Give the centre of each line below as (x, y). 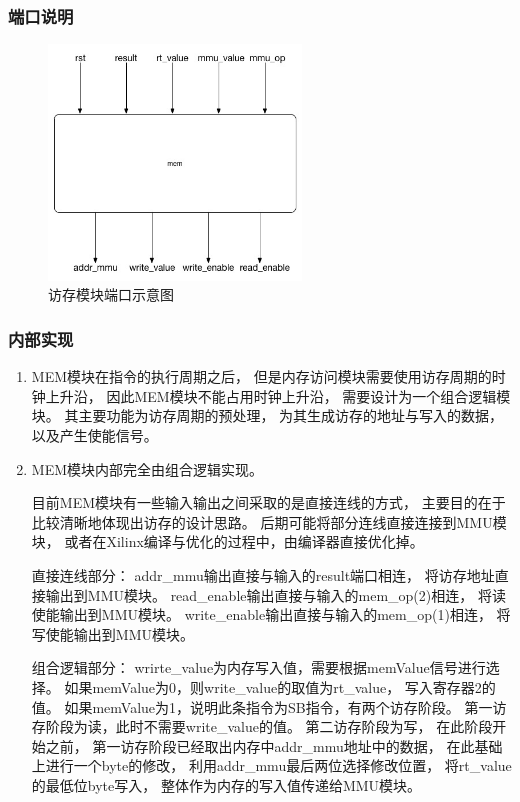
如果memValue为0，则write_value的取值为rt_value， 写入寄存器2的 (280, 687)
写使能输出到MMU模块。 (112, 633)
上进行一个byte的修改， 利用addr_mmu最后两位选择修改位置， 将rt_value (271, 765)
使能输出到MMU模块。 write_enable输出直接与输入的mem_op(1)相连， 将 (271, 614)
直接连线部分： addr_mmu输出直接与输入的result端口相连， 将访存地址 (263, 575)
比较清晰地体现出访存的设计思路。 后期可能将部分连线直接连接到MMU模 (269, 521)
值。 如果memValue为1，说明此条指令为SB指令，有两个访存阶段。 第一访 (269, 706)
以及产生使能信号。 (94, 435)
